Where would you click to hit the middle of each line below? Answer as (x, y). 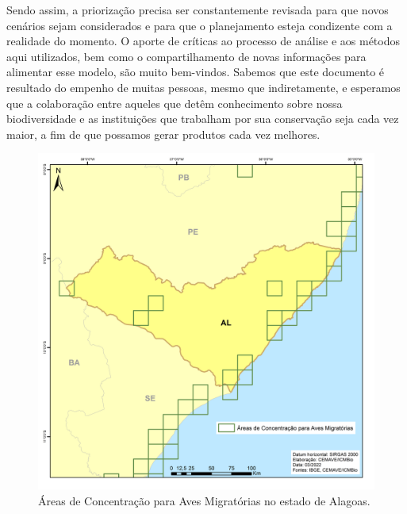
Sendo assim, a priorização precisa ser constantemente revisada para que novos (198, 10)
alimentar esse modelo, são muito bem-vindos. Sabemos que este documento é (196, 72)
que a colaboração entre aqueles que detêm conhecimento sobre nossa (175, 103)
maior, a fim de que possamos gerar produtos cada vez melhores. (163, 134)
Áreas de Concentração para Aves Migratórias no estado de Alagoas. (204, 500)
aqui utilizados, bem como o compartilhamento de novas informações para (186, 56)
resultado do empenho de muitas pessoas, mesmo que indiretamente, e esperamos (203, 87)
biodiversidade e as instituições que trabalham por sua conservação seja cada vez (203, 119)
